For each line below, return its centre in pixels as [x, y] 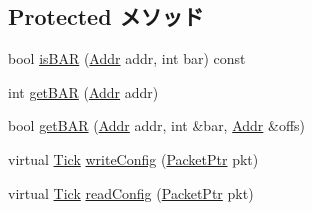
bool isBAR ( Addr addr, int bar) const [127, 58]
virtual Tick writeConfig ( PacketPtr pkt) [133, 158]
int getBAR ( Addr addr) [83, 91]
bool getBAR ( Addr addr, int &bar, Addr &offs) [157, 125]
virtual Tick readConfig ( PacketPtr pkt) [131, 192]
